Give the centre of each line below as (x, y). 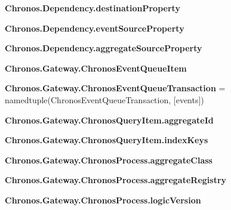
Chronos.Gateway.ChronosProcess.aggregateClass (109, 160)
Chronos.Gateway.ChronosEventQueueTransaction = (115, 88)
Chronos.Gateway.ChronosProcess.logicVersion (103, 200)
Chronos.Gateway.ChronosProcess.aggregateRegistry (116, 180)
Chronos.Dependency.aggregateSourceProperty (104, 48)
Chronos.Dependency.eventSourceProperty (95, 28)
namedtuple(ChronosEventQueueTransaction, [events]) (104, 99)
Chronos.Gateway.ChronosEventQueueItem (96, 68)
